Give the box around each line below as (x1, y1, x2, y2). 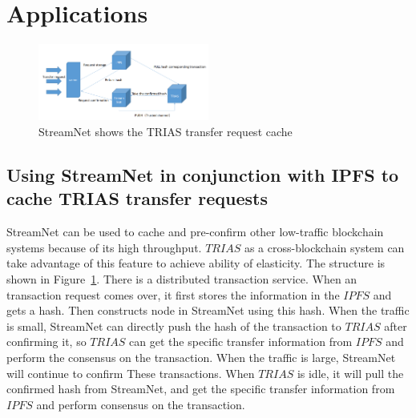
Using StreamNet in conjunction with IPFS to (6, 163, 399, 187)
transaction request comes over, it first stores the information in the (6, 286, 340, 303)
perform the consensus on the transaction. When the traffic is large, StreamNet (6, 348, 396, 365)
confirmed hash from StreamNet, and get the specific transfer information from (6, 380, 395, 397)
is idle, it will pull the (297, 364, 404, 381)
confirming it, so (6, 333, 87, 350)
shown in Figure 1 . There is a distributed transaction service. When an (6, 271, 357, 287)
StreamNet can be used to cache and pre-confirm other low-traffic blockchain (6, 223, 384, 240)
